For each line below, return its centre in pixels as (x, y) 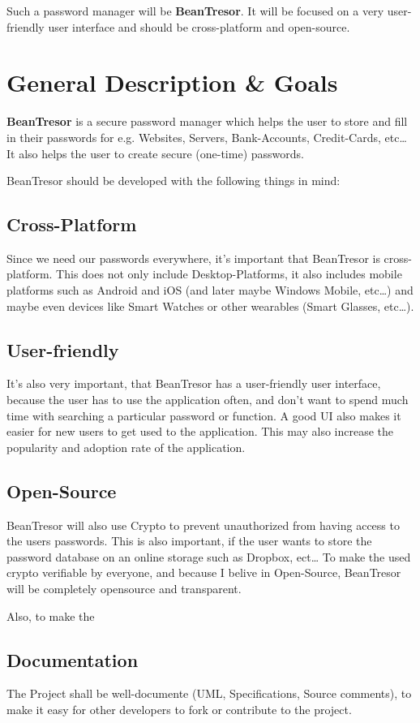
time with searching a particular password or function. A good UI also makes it (204, 415)
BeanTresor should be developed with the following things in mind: (174, 181)
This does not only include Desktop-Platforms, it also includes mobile (229, 274)
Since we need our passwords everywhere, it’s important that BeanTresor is (193, 258)
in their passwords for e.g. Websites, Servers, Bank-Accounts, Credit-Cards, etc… (207, 137)
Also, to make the (51, 615)
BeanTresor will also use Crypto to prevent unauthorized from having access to (203, 525)
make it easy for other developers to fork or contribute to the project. (179, 709)
